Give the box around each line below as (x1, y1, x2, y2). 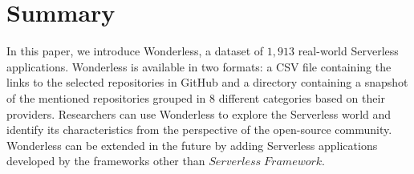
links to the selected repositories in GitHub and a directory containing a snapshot (6, 74, 408, 91)
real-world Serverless (298, 42, 399, 59)
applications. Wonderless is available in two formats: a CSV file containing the (6, 58, 392, 75)
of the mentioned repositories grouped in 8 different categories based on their (6, 89, 385, 106)
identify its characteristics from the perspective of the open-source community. (6, 121, 392, 138)
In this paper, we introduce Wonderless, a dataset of (6, 42, 264, 59)
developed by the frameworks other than (6, 152, 205, 169)
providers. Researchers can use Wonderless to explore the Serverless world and (6, 105, 392, 122)
